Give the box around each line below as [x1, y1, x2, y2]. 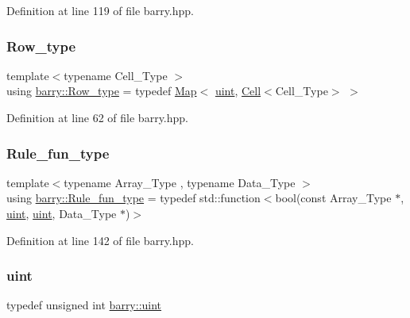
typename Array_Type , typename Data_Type [64, 174, 296, 190]
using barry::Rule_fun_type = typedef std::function [6, 190, 261, 206]
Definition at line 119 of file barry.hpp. [6, 2, 194, 18]
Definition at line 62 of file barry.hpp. [6, 109, 188, 125]
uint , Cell [215, 82, 261, 99]
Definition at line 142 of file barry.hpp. [6, 232, 194, 248]
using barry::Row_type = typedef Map [6, 82, 197, 99]
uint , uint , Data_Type [6, 205, 117, 221]
